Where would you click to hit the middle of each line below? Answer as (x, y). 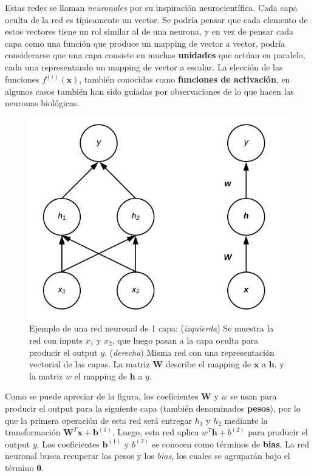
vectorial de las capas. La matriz (90, 364)
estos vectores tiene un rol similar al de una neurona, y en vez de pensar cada (149, 31)
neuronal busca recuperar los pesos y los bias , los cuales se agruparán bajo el (148, 456)
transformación (33, 432)
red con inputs (56, 340)
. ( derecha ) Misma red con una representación (189, 352)
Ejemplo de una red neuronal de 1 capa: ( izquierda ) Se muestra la (152, 328)
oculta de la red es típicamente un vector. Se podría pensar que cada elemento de (156, 19)
